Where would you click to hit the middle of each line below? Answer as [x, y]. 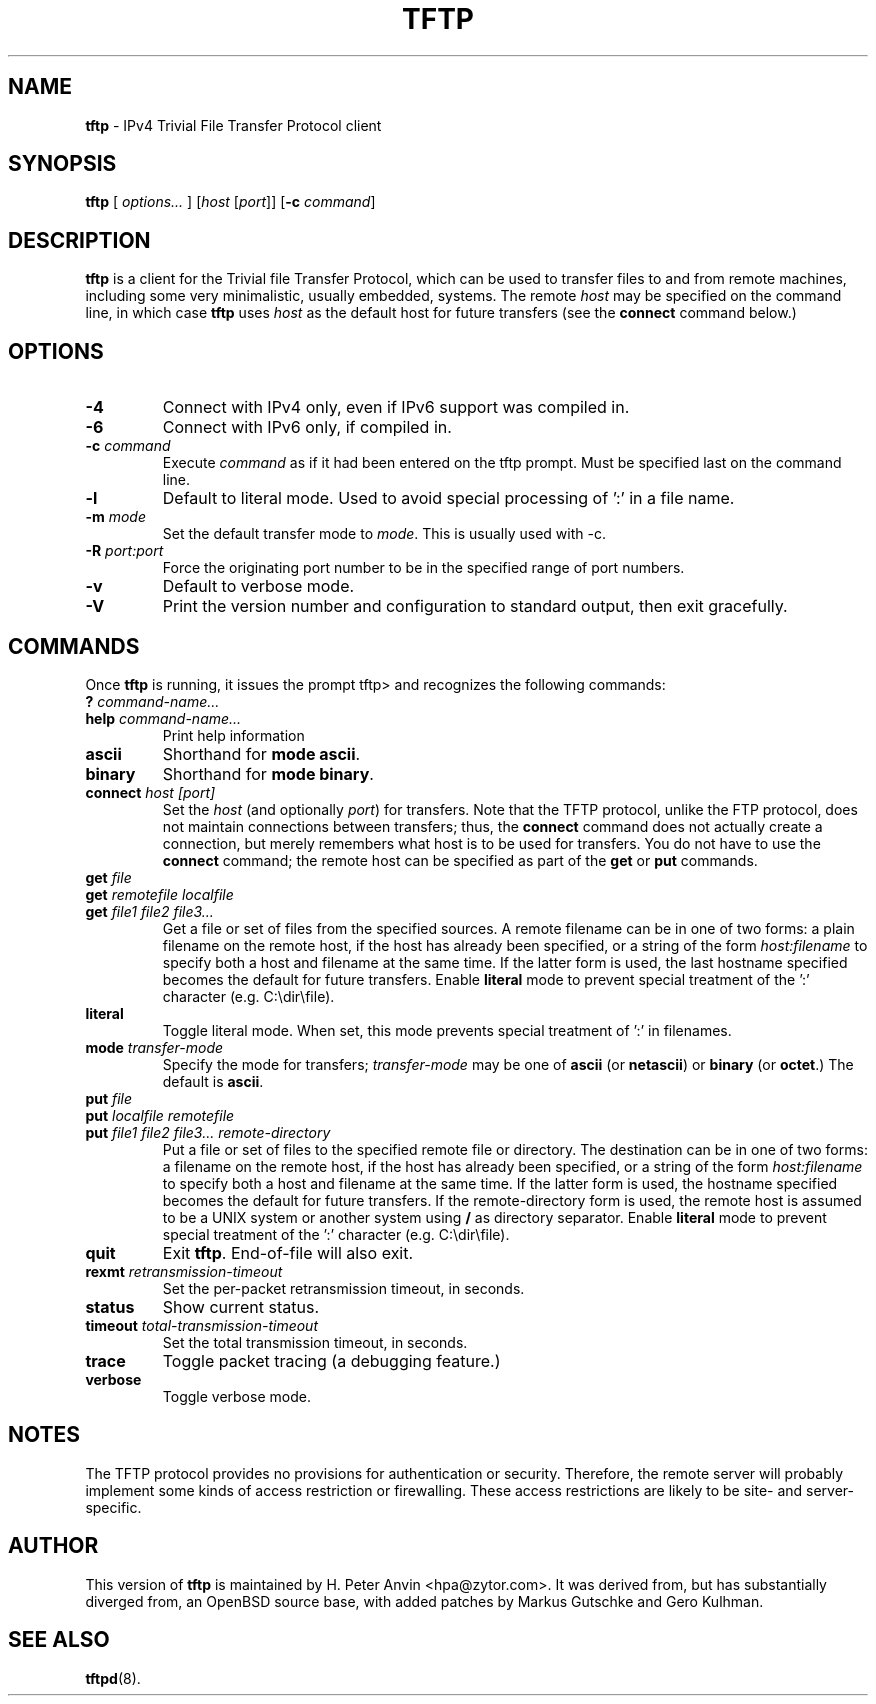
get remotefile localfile [159, 894]
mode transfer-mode [154, 1047]
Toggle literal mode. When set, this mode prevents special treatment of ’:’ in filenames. [447, 1030]
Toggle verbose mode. [236, 1396]
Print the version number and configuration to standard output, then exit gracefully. [475, 606]
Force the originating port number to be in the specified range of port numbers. [423, 568]
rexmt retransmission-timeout [184, 1271]
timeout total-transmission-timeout [201, 1325]
